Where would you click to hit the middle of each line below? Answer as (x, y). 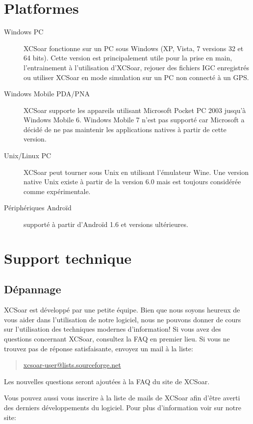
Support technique (68, 258)
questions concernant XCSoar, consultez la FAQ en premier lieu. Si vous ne (117, 338)
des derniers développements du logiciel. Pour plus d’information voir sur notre (123, 407)
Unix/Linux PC (28, 155)
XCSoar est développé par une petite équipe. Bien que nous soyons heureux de (122, 310)
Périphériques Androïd (38, 208)
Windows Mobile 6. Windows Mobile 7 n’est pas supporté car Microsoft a (134, 120)
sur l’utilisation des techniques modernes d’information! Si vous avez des (113, 329)
